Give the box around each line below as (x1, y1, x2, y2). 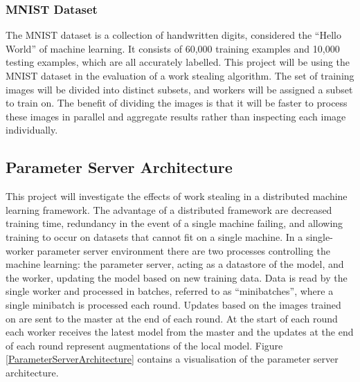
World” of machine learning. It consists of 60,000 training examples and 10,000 (6, 41, 340, 55)
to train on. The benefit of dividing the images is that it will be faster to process (6, 95, 348, 110)
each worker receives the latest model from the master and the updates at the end (6, 325, 354, 339)
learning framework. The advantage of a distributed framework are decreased (6, 202, 332, 217)
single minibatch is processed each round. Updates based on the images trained (6, 297, 341, 311)
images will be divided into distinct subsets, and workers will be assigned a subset (6, 82, 353, 96)
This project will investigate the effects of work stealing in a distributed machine (6, 189, 348, 203)
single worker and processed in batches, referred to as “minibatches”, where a (6, 284, 334, 298)
